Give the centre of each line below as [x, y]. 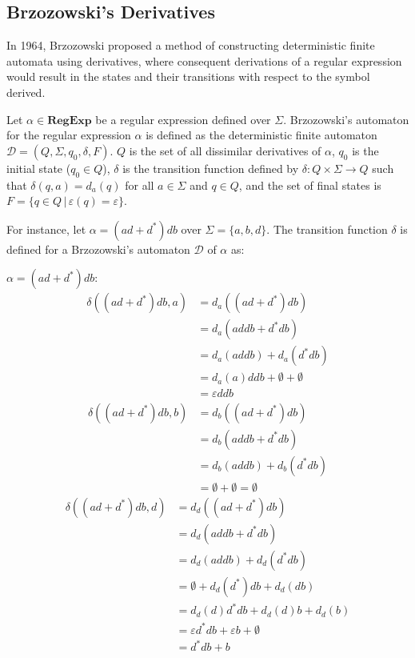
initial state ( [39, 168]
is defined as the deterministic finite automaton [261, 135]
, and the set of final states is [310, 185]
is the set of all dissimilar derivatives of [225, 150]
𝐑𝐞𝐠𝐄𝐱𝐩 [70, 120]
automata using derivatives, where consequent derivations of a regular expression [204, 60]
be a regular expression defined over [183, 119]
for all [140, 185]
